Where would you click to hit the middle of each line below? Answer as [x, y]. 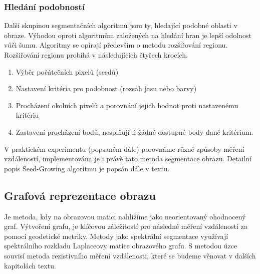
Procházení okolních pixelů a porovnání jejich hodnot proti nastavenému [127, 105]
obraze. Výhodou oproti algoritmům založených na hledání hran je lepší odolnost [128, 35]
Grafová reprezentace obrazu [80, 195]
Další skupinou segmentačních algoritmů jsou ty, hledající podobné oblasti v [121, 25]
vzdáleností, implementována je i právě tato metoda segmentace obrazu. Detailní [128, 159]
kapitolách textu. [30, 265]
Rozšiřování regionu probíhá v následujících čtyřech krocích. [96, 55]
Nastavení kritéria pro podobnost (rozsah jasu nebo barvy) [106, 88]
